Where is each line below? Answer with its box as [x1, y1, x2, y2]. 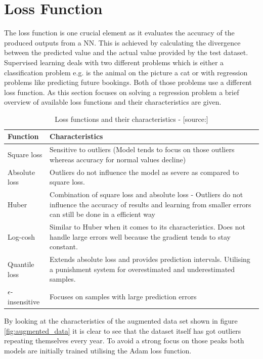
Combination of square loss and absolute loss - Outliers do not [50, 189, 243, 200]
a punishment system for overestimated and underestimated [50, 263, 235, 274]
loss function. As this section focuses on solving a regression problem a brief [4, 86, 239, 97]
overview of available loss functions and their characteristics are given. [4, 97, 222, 107]
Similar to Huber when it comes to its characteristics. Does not [50, 221, 245, 232]
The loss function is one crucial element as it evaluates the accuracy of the [4, 27, 235, 38]
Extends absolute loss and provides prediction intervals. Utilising [50, 254, 250, 264]
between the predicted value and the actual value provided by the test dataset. [4, 47, 248, 58]
